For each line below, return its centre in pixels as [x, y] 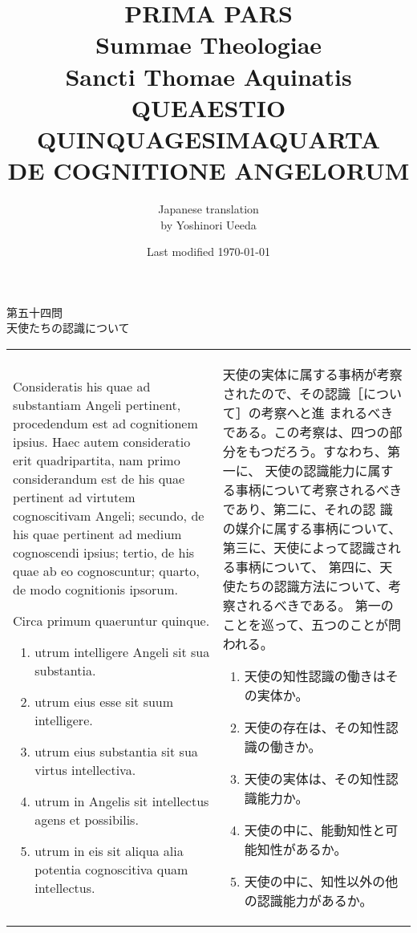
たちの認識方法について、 [312, 586]
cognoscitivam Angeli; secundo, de [109, 516]
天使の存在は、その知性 [315, 728]
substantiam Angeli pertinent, [97, 405]
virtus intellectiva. [85, 770]
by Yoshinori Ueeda [208, 224]
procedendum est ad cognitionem [105, 424]
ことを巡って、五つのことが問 [312, 625]
